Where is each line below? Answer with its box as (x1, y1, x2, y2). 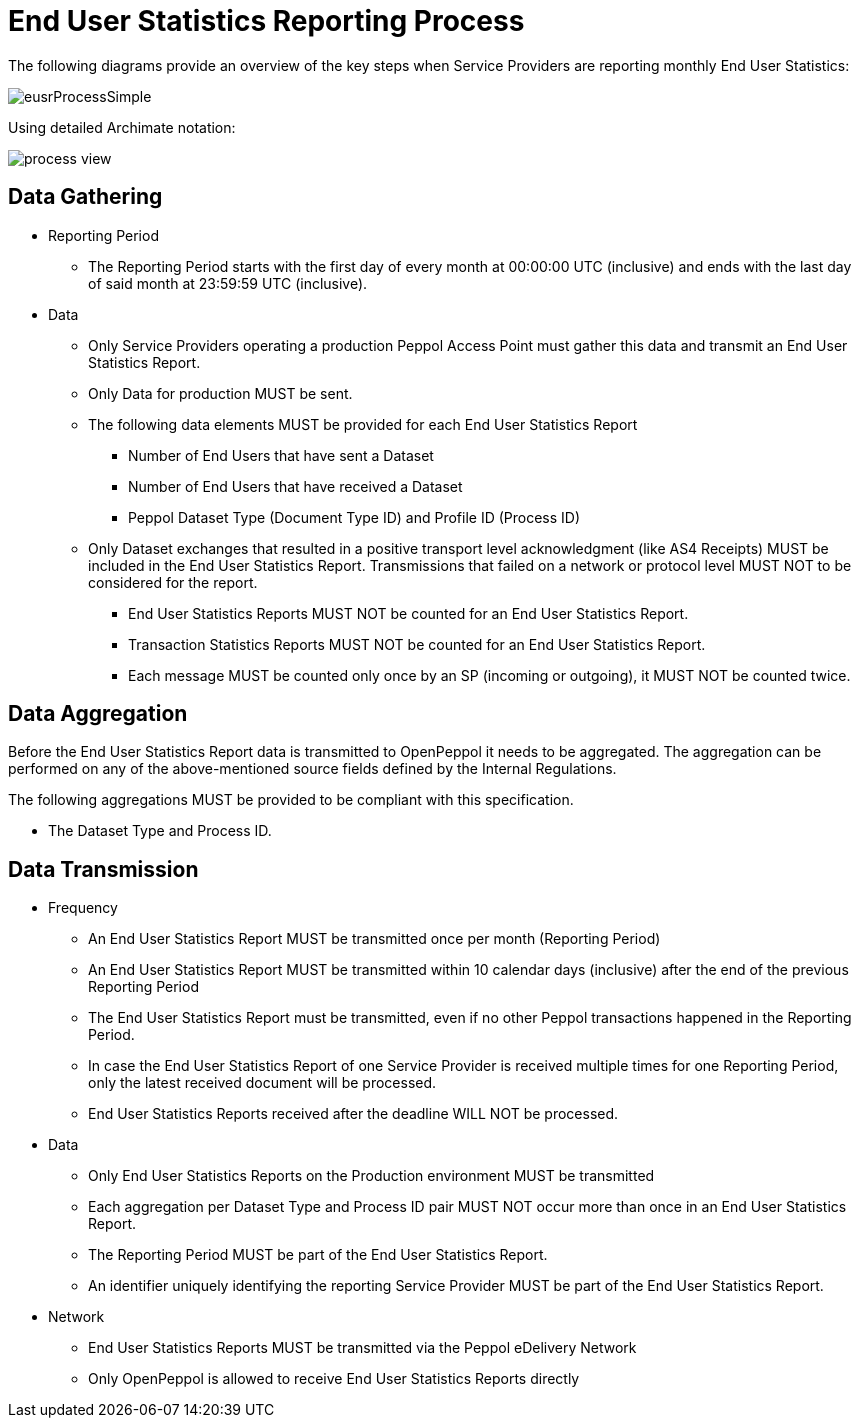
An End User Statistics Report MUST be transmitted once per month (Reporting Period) (88, 930, 661, 948)
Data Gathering (8, 184, 163, 210)
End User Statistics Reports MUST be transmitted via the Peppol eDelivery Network (88, 1339, 637, 1357)
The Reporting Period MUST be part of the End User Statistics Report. (88, 1246, 548, 1264)
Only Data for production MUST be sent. (88, 384, 353, 402)
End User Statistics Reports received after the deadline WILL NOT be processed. (88, 1105, 619, 1123)
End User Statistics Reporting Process (8, 4, 525, 38)
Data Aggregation (8, 701, 188, 727)
